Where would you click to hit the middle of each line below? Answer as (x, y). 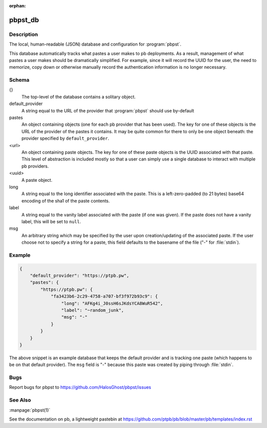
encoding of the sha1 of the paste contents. (66, 201)
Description (23, 34)
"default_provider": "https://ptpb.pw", (80, 276)
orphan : (18, 6)
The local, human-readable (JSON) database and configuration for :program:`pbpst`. (95, 44)
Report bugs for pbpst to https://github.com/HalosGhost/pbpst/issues (80, 387)
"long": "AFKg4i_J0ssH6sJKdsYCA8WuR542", (112, 303)
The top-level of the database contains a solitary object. (79, 97)
